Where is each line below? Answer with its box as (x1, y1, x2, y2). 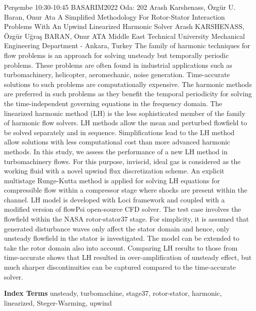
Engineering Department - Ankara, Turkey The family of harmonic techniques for (4, 40, 251, 51)
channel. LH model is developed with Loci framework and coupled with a (4, 194, 225, 204)
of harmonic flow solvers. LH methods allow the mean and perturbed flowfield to (4, 117, 247, 128)
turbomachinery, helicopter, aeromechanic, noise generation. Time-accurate (4, 69, 230, 80)
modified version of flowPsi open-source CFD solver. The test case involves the (4, 204, 241, 214)
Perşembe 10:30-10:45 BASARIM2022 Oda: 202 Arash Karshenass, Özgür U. (4, 2, 236, 12)
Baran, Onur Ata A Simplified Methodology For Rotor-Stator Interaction (4, 11, 225, 22)
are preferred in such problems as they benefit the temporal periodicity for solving (4, 88, 252, 99)
